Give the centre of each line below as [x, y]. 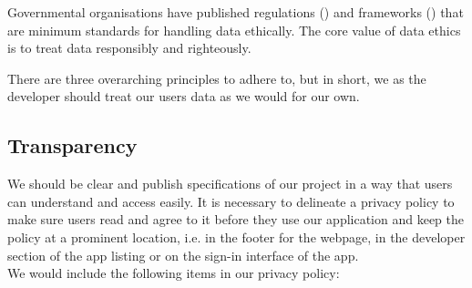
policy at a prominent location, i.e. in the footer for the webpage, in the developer [236, 237]
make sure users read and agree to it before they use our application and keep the [236, 219]
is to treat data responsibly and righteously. [129, 48]
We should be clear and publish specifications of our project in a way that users [230, 184]
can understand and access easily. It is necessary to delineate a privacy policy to [231, 201]
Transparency [72, 145]
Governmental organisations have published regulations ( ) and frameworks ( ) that [236, 12]
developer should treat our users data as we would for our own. [184, 96]
